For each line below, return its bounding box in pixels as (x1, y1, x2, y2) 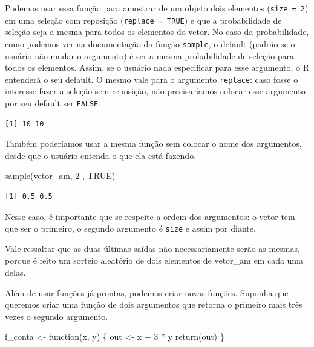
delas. (5, 266, 26, 279)
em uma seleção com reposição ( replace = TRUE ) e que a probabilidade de (5, 13, 282, 26)
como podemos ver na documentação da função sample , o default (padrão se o (5, 37, 295, 50)
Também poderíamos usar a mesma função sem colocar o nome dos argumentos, (5, 137, 302, 150)
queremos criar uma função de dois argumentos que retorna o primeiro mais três (5, 298, 303, 311)
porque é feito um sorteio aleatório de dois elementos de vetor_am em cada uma (5, 254, 304, 267)
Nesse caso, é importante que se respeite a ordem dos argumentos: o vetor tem (5, 210, 295, 222)
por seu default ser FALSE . (5, 97, 101, 109)
